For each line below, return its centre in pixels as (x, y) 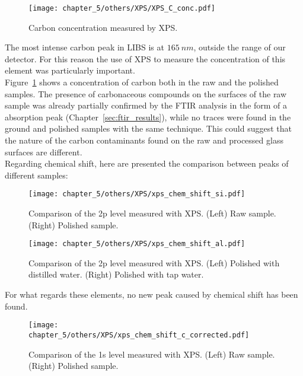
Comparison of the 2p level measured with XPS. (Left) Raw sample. (152, 213)
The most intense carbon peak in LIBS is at (84, 47)
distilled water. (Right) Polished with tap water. (116, 274)
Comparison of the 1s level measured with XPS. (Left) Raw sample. (152, 354)
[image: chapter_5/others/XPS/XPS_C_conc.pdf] (122, 8)
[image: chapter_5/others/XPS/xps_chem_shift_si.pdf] (137, 194)
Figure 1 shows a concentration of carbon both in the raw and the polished (142, 82)
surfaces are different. (44, 152)
